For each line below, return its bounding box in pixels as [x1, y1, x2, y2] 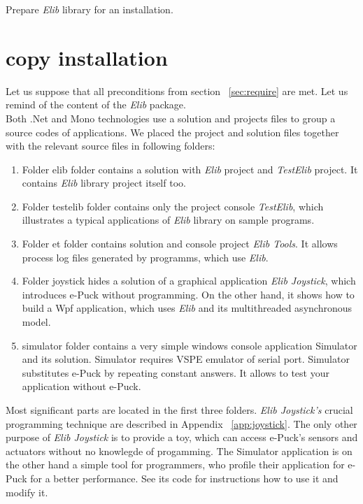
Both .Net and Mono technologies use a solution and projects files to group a [6, 110, 336, 125]
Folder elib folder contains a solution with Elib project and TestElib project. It [22, 161, 358, 176]
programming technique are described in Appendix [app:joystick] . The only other [6, 416, 357, 431]
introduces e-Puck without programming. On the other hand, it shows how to [22, 287, 355, 301]
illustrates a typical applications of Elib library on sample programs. [22, 213, 315, 227]
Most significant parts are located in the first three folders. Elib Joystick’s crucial [6, 403, 353, 417]
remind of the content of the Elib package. [6, 97, 186, 112]
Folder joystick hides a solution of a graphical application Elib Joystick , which [22, 273, 356, 288]
